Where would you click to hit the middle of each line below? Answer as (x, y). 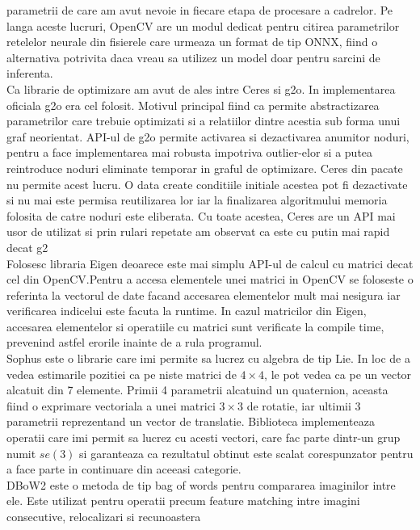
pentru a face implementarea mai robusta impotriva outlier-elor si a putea (190, 152)
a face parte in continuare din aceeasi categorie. (124, 469)
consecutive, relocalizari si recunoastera (104, 516)
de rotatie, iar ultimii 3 (304, 405)
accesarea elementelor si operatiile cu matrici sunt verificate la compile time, (195, 326)
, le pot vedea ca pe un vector (338, 374)
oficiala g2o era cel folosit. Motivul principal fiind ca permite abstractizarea (193, 105)
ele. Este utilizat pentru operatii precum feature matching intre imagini (183, 501)
